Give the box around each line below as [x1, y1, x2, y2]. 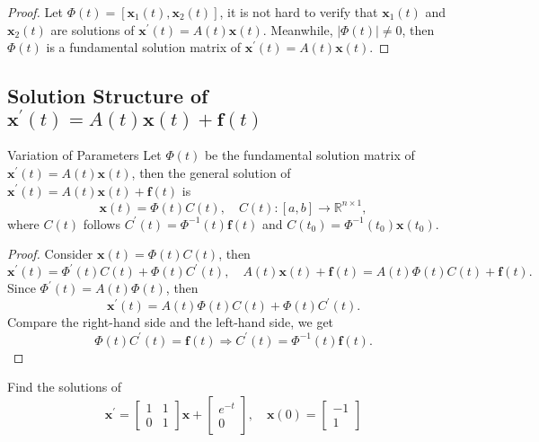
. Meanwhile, [262, 20, 333, 39]
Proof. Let [7, 3, 63, 21]
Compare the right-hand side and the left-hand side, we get [7, 313, 334, 331]
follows [83, 214, 120, 233]
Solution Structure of [7, 82, 208, 110]
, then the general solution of [131, 163, 291, 181]
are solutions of [50, 20, 135, 39]
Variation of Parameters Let [7, 146, 162, 164]
